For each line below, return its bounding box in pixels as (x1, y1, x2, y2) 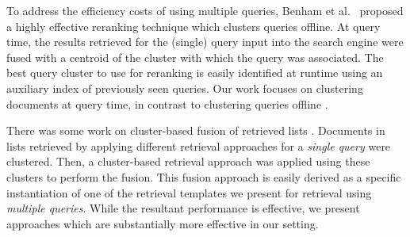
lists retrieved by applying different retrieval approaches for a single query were (6, 137, 391, 154)
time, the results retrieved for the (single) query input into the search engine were (6, 33, 404, 50)
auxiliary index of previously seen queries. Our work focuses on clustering (6, 79, 363, 96)
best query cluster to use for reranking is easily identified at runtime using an (6, 64, 383, 81)
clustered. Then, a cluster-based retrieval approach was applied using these (6, 153, 370, 170)
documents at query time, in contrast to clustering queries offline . (6, 95, 328, 112)
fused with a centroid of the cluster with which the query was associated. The (6, 48, 384, 65)
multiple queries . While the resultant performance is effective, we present (6, 200, 360, 216)
